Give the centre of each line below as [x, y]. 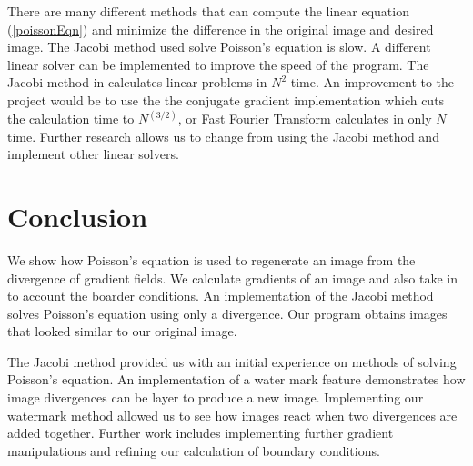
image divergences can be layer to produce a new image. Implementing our [216, 397]
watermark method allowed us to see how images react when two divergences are [232, 415]
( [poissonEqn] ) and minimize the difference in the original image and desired [221, 29]
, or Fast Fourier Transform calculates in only [305, 118]
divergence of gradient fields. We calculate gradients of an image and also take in [232, 278]
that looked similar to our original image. [122, 331]
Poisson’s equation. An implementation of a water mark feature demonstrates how [236, 379]
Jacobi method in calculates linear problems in [137, 82]
